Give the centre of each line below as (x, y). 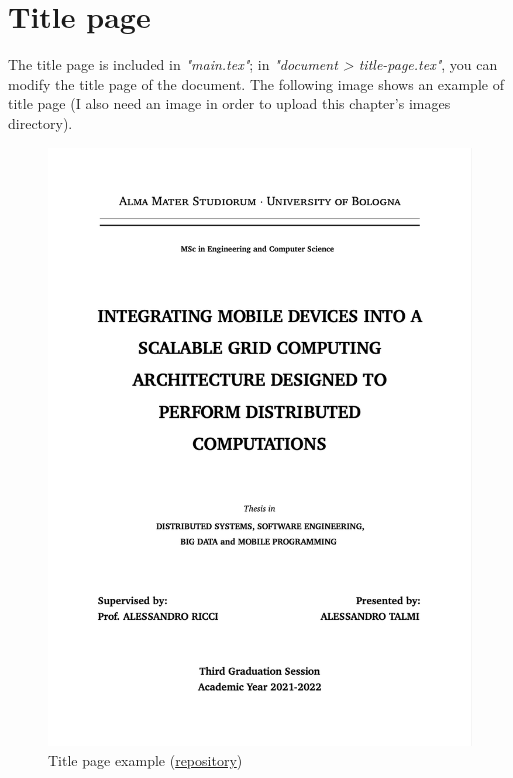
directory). (40, 122)
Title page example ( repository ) (145, 759)
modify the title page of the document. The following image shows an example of (256, 83)
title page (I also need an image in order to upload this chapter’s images (229, 103)
